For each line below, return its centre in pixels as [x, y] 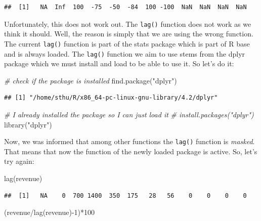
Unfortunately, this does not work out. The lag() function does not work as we [128, 24]
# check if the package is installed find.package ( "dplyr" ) [91, 80]
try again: [19, 161]
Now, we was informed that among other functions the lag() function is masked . [129, 141]
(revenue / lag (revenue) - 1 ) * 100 [50, 212]
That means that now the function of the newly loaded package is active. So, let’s [131, 151]
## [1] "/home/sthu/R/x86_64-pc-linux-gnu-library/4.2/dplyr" [111, 98]
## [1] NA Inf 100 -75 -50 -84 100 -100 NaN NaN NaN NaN [125, 7]
